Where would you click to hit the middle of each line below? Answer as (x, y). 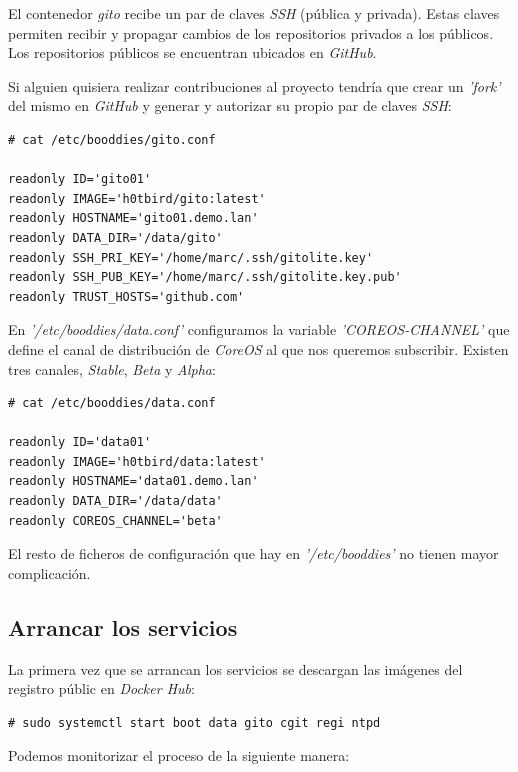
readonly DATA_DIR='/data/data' (115, 501)
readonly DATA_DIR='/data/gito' (115, 237)
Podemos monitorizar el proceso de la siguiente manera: (179, 755)
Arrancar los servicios (123, 626)
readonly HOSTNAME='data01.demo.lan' (133, 481)
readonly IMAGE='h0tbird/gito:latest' (137, 198)
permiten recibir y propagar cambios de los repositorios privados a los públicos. (251, 32)
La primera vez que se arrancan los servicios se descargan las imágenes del (235, 668)
